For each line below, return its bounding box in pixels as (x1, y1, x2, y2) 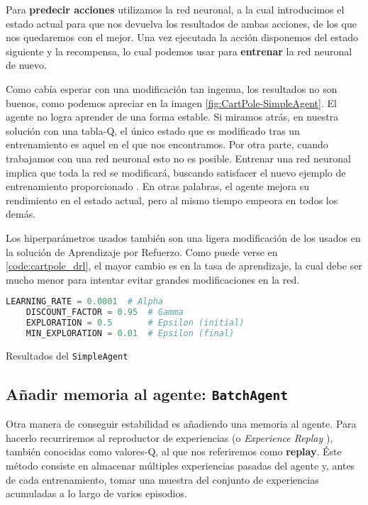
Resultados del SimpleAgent (6, 348, 128, 362)
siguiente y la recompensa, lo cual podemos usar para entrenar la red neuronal (6, 43, 352, 58)
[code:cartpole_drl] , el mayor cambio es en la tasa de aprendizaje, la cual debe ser (6, 258, 362, 273)
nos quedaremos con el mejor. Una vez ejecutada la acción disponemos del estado (6, 30, 359, 45)
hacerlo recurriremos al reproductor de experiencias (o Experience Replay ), (6, 430, 333, 445)
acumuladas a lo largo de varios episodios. (6, 486, 187, 501)
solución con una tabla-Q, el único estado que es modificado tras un (6, 123, 300, 138)
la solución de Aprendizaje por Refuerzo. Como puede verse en (6, 244, 278, 259)
